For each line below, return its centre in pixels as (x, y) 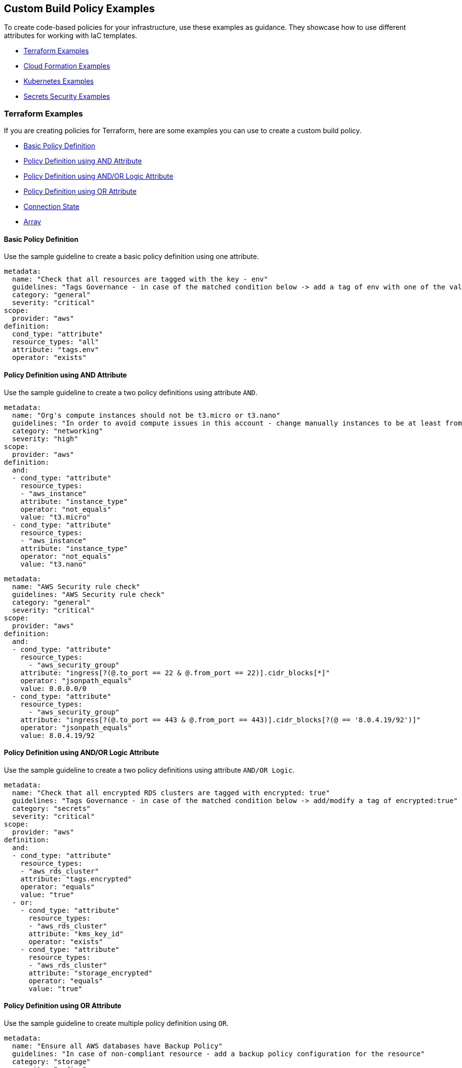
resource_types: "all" (55, 342)
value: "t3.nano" (53, 564)
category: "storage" (51, 1062)
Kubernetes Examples (59, 81)
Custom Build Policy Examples (80, 9)
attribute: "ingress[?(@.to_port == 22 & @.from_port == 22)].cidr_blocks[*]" (175, 673)
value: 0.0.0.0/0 (53, 688)
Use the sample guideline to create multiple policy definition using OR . (116, 1023)
